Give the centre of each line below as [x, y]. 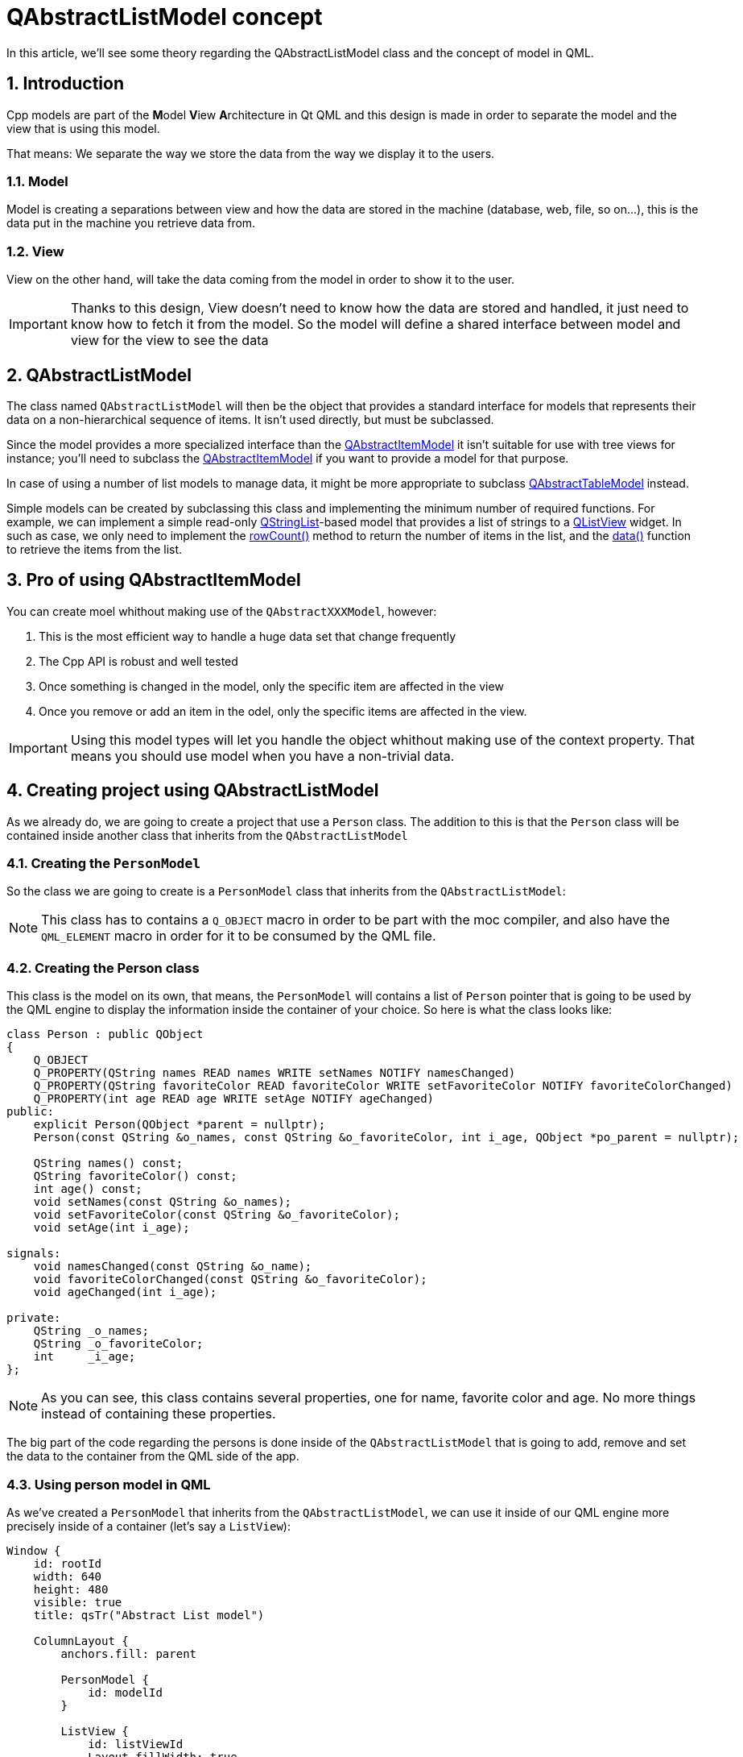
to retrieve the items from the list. [95, 549]
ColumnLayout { [81, 1641]
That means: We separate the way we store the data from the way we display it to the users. [251, 153]
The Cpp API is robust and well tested [138, 661]
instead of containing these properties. [159, 1414]
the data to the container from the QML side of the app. [153, 1456]
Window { [34, 1550]
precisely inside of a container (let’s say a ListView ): [149, 1526]
